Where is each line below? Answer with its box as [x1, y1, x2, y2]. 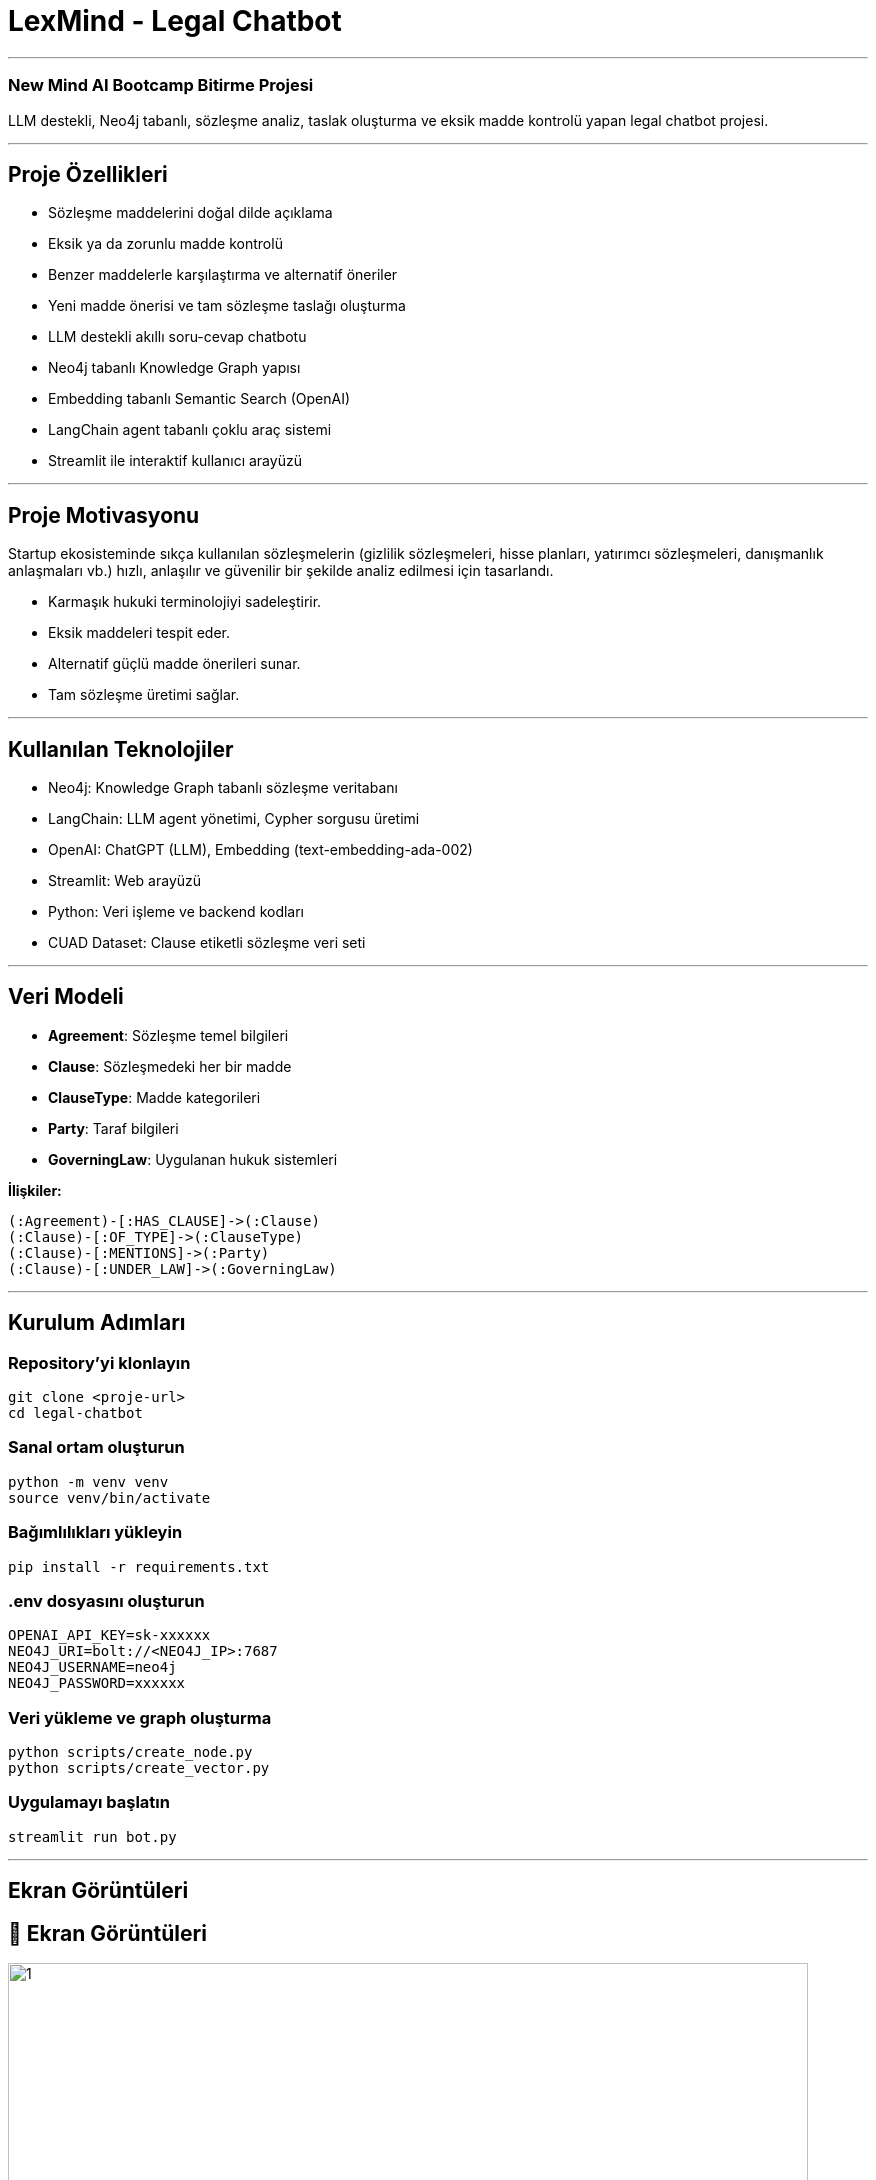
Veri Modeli [8, 984, 124, 1010]
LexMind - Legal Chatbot [8, 4, 342, 38]
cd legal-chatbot [8, 1405, 143, 1422]
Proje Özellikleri [8, 161, 168, 187]
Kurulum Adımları [8, 1310, 186, 1336]
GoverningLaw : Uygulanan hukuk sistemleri [48, 1150, 338, 1168]
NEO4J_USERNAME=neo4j [8, 1659, 177, 1676]
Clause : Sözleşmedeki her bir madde [48, 1057, 292, 1075]
